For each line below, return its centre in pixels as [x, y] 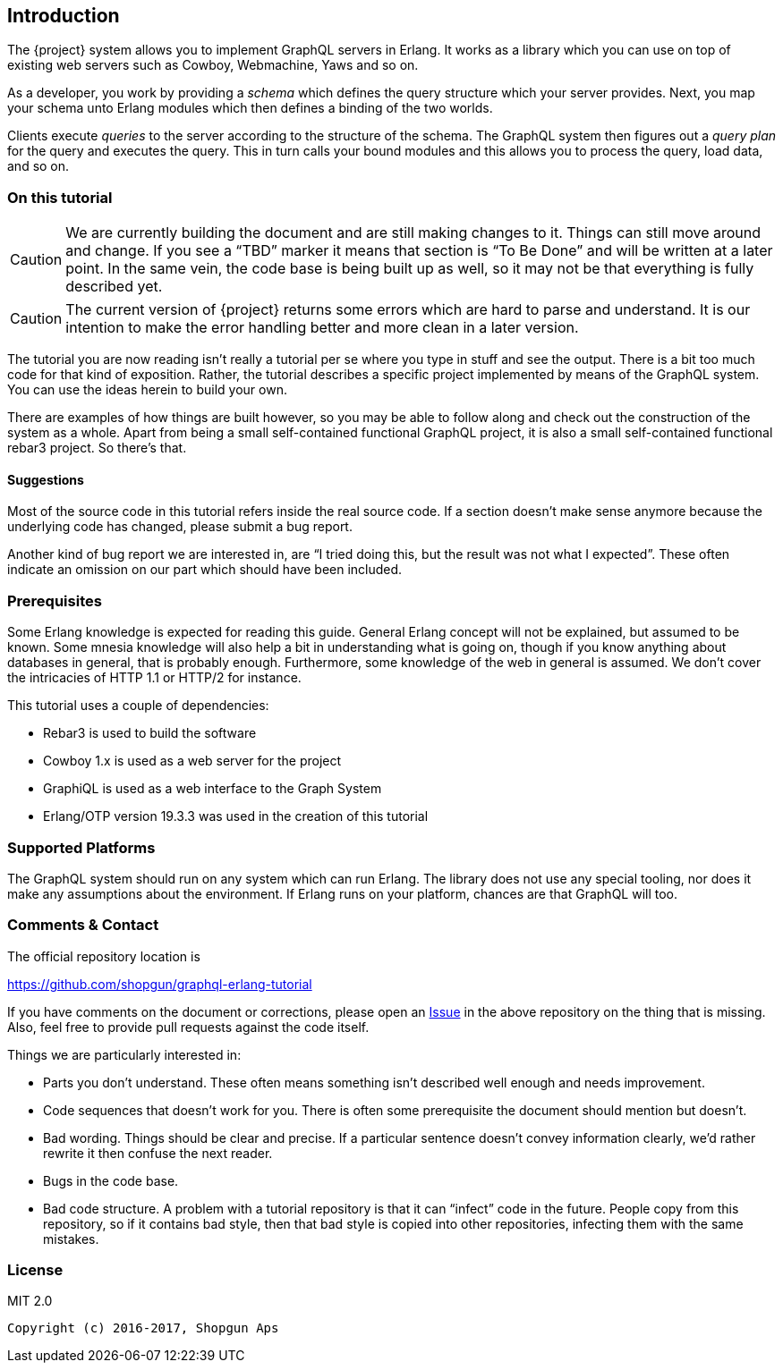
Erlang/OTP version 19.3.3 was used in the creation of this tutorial [236, 816]
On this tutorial [60, 197]
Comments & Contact [83, 925]
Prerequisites [55, 600]
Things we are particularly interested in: [124, 1054]
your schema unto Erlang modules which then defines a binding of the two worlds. [250, 108]
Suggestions [46, 479]
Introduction [64, 16]
